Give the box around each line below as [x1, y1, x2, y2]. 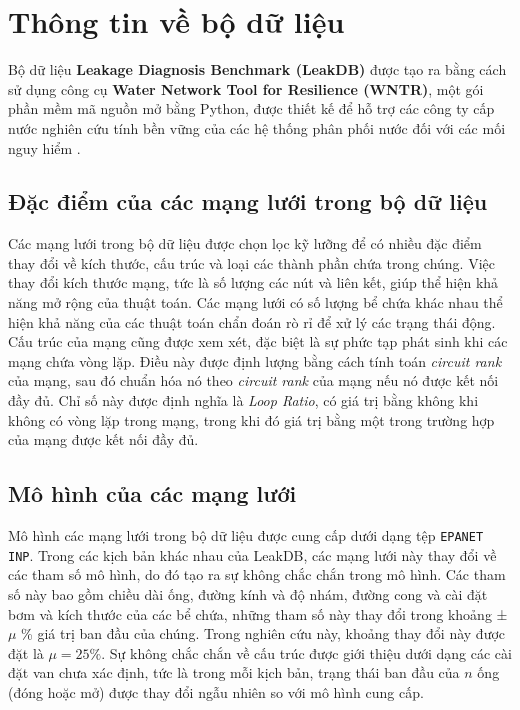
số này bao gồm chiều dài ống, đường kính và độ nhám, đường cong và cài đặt [8, 583, 488, 604]
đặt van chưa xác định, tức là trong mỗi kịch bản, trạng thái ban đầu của [8, 662, 460, 683]
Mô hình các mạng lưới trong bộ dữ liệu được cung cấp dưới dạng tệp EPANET [8, 525, 484, 546]
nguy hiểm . [8, 137, 81, 158]
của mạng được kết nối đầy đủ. [8, 429, 199, 450]
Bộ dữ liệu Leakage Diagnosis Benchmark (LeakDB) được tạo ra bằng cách [8, 59, 507, 80]
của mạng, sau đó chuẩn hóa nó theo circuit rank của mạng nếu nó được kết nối [8, 370, 499, 391]
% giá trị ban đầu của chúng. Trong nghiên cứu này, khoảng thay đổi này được [21, 623, 506, 644]
